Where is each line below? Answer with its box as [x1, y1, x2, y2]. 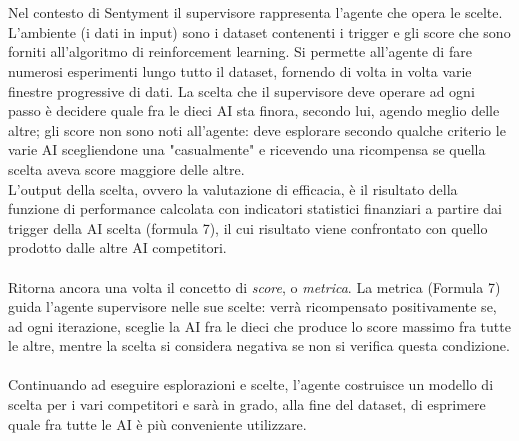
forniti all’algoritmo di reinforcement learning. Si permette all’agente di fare [8, 41, 472, 62]
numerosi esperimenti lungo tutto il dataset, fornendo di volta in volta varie [8, 60, 472, 81]
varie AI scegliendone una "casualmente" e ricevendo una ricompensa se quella [8, 139, 486, 160]
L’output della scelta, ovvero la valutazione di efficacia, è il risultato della [8, 178, 458, 199]
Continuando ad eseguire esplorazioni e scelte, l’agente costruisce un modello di [8, 374, 494, 395]
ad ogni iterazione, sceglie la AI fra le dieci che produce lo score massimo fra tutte [8, 315, 511, 336]
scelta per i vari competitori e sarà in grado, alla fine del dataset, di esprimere [8, 394, 486, 415]
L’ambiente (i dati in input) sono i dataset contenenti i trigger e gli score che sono [8, 21, 511, 42]
